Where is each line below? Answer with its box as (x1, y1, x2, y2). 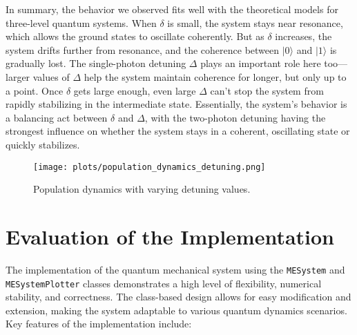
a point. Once (6, 83, 64, 97)
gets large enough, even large (73, 83, 196, 97)
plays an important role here (200, 56, 321, 70)
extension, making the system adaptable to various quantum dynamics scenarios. (6, 303, 347, 317)
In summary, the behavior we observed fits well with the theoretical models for (6, 2, 338, 16)
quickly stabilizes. (6, 137, 80, 151)
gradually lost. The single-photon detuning (6, 56, 186, 70)
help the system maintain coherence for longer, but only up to (84, 69, 347, 84)
